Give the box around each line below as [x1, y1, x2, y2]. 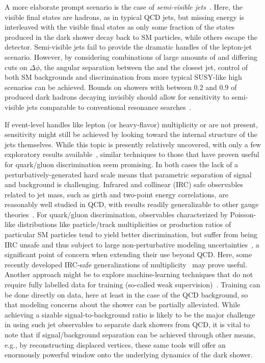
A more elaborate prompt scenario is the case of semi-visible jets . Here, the [5, 2, 243, 12]
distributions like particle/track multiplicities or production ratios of [17, 219, 231, 230]
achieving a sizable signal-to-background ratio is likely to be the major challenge [5, 309, 255, 320]
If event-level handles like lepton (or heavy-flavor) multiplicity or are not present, [5, 119, 258, 129]
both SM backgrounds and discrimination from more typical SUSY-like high [5, 72, 242, 82]
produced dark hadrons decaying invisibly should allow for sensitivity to [5, 92, 229, 102]
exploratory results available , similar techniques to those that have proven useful [5, 149, 259, 160]
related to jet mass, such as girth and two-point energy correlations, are [5, 189, 228, 199]
